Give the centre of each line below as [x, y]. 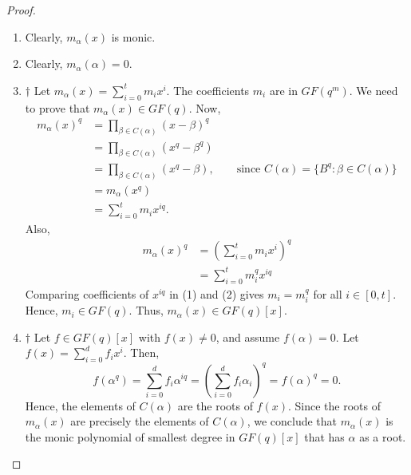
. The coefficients [208, 90]
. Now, [205, 107]
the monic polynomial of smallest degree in [130, 436]
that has [324, 436]
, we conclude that [292, 421]
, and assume [248, 336]
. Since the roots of [334, 405]
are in [283, 90]
